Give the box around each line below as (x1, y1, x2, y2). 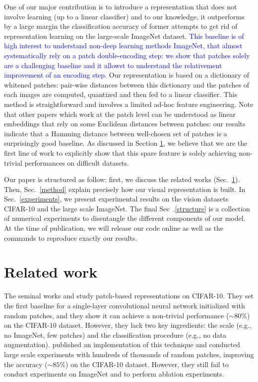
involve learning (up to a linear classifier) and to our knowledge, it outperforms (4, 11, 245, 21)
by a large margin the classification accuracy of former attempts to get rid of (4, 21, 238, 31)
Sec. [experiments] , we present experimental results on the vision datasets (4, 193, 229, 204)
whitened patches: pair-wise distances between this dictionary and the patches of (4, 79, 250, 90)
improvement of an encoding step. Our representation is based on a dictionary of (4, 70, 250, 80)
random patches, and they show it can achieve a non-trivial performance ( (4, 310, 229, 320)
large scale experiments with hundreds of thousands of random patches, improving (4, 349, 254, 359)
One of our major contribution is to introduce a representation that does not (4, 1, 237, 11)
